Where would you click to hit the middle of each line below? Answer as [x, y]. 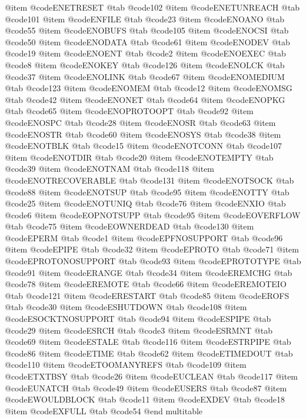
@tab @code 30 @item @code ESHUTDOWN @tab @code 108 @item [126, 307]
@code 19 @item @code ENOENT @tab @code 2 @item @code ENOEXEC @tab [145, 53]
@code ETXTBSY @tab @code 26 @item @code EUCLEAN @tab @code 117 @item [152, 376]
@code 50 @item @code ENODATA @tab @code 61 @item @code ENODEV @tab [147, 41]
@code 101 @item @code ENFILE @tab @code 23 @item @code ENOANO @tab [145, 19]
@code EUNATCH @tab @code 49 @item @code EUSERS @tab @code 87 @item [146, 388]
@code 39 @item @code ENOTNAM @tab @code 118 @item [110, 169]
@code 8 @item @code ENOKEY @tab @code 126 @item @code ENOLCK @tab [145, 64]
